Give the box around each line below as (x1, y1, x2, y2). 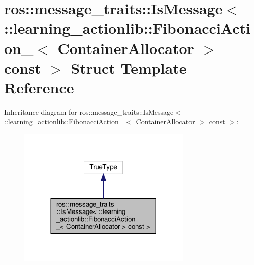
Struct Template (71, 57, 187, 78)
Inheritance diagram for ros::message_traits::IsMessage (4, 106, 174, 117)
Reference (4, 77, 74, 97)
